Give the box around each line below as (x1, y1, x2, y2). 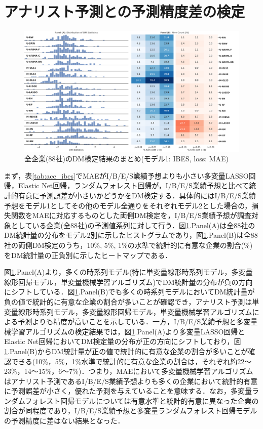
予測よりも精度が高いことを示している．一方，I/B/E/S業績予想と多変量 (18, 316, 258, 327)
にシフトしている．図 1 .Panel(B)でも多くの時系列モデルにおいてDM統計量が (4, 286, 255, 297)
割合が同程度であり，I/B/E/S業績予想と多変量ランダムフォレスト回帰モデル (4, 405, 257, 416)
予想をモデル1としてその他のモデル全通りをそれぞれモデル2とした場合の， (4, 200, 252, 210)
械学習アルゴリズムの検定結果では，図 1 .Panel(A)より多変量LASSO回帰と (4, 326, 245, 336)
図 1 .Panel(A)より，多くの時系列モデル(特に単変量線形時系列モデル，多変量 (4, 267, 253, 277)
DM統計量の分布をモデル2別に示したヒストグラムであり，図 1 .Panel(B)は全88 (4, 230, 258, 240)
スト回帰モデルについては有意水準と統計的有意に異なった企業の (46, 395, 259, 406)
